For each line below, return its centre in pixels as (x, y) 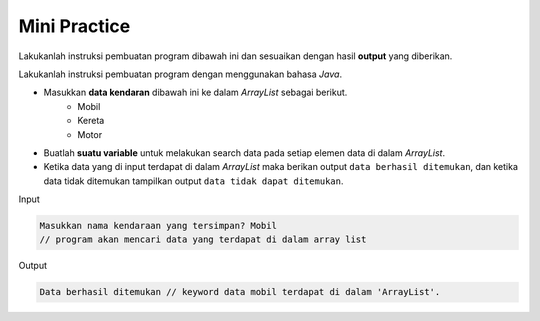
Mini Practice (74, 26)
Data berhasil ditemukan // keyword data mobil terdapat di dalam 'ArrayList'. (240, 292)
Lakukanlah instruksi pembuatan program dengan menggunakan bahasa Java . (180, 74)
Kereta (91, 121)
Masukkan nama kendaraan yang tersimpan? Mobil (158, 226)
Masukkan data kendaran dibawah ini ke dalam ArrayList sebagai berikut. (195, 92)
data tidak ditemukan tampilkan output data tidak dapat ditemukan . (193, 181)
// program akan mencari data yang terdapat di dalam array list (203, 239)
